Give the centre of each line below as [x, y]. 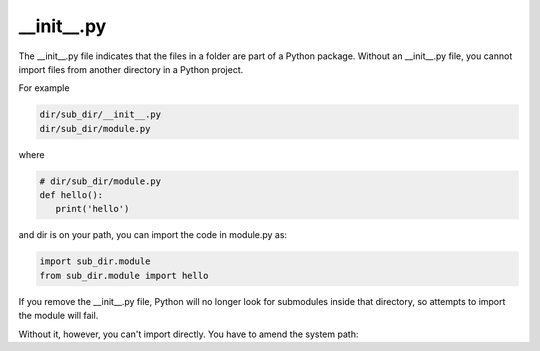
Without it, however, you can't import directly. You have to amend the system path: [188, 334]
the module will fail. [58, 316]
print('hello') [92, 209]
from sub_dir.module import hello [124, 275]
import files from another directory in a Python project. [131, 69]
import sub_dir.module [95, 261]
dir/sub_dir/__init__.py [100, 114]
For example [44, 88]
